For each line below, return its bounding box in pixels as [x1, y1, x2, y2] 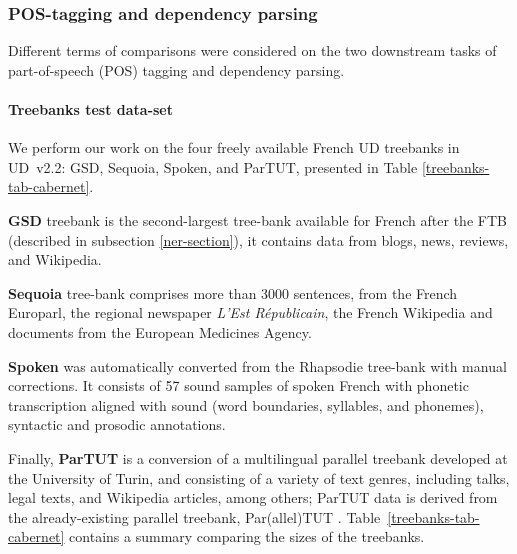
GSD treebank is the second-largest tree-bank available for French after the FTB [8, 209, 507, 230]
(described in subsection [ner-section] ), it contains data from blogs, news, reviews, [8, 229, 509, 250]
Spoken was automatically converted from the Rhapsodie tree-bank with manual [8, 355, 507, 376]
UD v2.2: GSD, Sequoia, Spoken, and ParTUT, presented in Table [8, 156, 418, 177]
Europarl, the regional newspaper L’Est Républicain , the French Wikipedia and [8, 302, 493, 323]
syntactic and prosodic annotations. [8, 414, 226, 435]
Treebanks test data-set [8, 99, 174, 119]
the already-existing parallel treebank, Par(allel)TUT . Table [8, 506, 381, 527]
